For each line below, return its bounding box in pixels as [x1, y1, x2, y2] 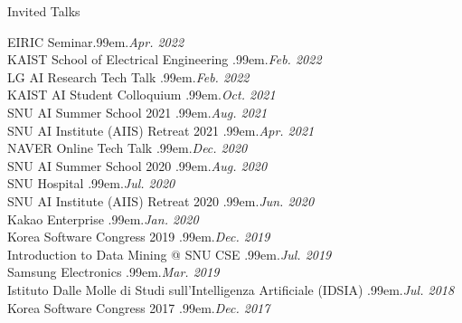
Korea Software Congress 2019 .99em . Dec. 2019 [7, 227, 270, 246]
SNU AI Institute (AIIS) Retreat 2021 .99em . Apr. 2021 [7, 120, 315, 139]
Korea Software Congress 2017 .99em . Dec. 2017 [7, 298, 270, 317]
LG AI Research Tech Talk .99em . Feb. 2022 [7, 67, 250, 86]
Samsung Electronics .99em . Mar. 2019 [7, 262, 220, 281]
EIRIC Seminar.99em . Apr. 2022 [7, 32, 184, 51]
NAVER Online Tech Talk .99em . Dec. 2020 [7, 138, 248, 157]
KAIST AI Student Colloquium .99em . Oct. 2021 [7, 85, 276, 104]
